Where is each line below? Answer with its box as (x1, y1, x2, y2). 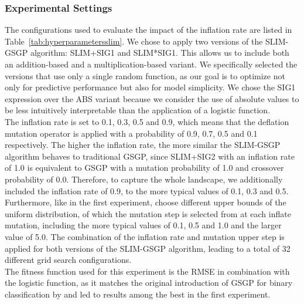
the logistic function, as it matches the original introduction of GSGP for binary (5, 276, 293, 289)
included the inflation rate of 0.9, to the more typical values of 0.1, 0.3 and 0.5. (5, 184, 289, 197)
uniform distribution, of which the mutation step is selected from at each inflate (5, 207, 291, 219)
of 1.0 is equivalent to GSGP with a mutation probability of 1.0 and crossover (5, 161, 284, 174)
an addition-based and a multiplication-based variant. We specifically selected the (5, 58, 298, 70)
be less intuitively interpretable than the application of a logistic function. (5, 104, 271, 116)
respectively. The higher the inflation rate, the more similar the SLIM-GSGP (5, 139, 281, 151)
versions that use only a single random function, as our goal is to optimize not (5, 69, 285, 82)
